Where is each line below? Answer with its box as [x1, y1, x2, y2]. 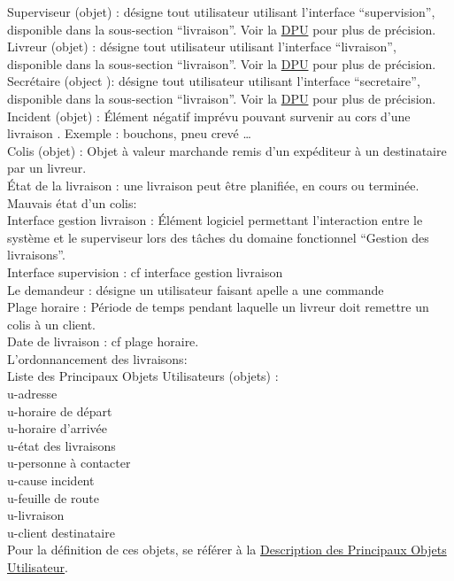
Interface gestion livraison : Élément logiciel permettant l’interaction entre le [7, 211, 423, 229]
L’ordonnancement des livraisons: [7, 349, 188, 368]
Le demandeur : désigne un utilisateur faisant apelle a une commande [7, 280, 384, 298]
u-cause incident [7, 471, 95, 490]
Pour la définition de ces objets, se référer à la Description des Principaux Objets [7, 540, 447, 559]
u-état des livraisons [7, 436, 116, 454]
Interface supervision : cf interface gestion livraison [7, 262, 283, 281]
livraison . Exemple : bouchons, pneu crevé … [7, 124, 251, 143]
